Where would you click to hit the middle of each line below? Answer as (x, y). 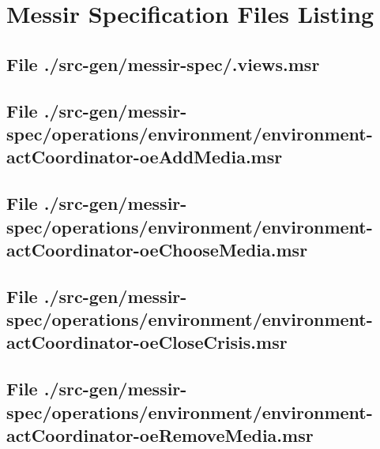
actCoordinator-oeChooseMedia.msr (157, 249)
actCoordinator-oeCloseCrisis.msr (147, 342)
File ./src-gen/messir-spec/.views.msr (163, 64)
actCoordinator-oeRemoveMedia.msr (160, 435)
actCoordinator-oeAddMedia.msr (145, 157)
